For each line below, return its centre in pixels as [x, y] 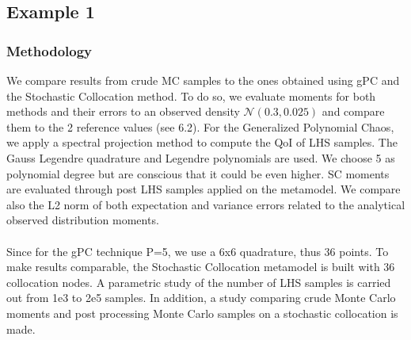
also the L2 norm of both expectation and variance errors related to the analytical [206, 204]
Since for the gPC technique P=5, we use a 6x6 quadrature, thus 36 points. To [198, 251]
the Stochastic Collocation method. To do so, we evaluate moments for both [191, 96]
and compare [353, 111]
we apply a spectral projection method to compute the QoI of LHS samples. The [202, 142]
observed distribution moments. [83, 220]
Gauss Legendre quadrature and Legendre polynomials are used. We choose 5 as [201, 157]
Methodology [49, 50]
